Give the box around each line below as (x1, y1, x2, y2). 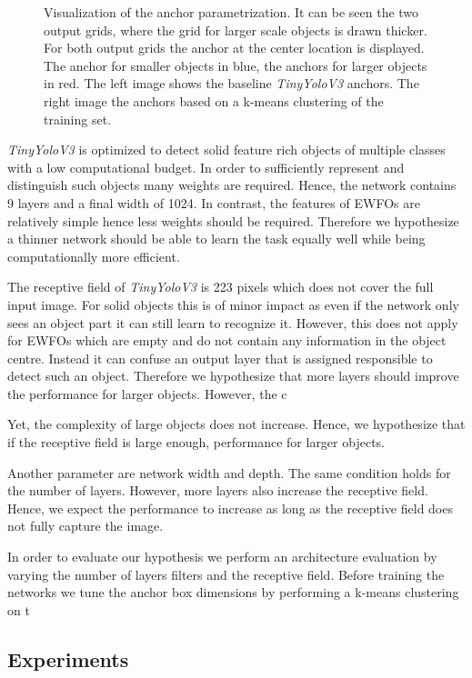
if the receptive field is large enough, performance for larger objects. (7, 433, 385, 452)
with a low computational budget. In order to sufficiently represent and (7, 157, 405, 176)
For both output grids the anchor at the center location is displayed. (44, 38, 425, 57)
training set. (44, 109, 112, 128)
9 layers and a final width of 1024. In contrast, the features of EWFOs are (7, 193, 420, 212)
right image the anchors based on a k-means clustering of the (44, 91, 384, 110)
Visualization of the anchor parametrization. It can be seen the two (44, 3, 419, 21)
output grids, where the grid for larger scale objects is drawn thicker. (44, 20, 427, 39)
